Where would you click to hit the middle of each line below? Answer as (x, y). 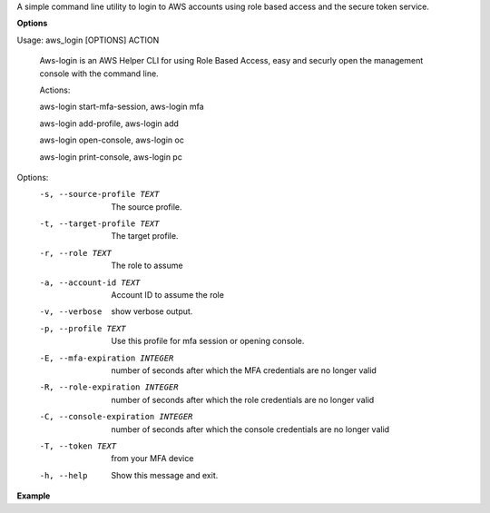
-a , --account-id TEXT (90, 282)
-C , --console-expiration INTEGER (116, 417)
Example (34, 496)
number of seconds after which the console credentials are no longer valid (250, 429)
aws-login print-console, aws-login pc (111, 157)
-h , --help (64, 475)
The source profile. (147, 207)
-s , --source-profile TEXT (99, 194)
